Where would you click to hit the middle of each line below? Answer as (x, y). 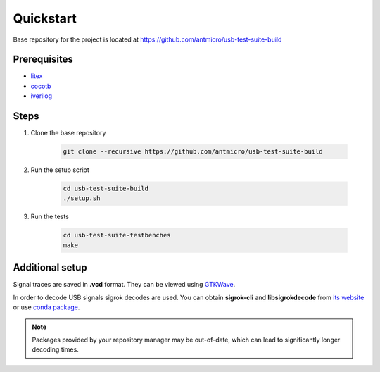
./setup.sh (82, 198)
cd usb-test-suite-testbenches (117, 235)
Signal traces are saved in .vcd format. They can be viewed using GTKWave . (124, 285)
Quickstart (45, 18)
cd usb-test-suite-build (106, 189)
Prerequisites (43, 60)
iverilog (42, 96)
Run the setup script (60, 170)
